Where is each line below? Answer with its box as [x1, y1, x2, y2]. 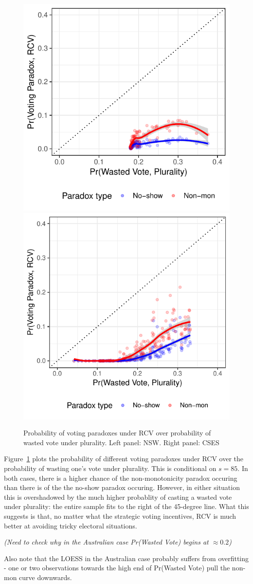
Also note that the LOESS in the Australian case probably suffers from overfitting [4, 553, 249, 563]
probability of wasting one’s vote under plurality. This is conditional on [4, 463, 217, 473]
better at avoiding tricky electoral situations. [4, 520, 137, 530]
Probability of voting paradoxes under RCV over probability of [23, 428, 211, 438]
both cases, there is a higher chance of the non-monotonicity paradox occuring [4, 472, 237, 483]
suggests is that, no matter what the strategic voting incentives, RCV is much [4, 510, 236, 521]
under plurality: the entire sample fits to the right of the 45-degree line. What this [4, 501, 249, 511]
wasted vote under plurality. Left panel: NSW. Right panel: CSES [23, 437, 219, 447]
